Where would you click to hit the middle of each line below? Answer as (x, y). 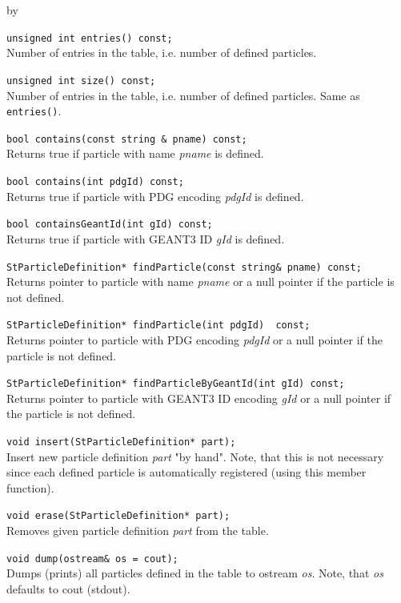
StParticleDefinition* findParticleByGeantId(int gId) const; (176, 384)
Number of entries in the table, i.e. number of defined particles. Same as (183, 95)
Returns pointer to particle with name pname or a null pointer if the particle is (200, 281)
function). (30, 487)
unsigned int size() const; (81, 80)
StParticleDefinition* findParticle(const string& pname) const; (184, 267)
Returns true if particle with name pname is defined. (135, 153)
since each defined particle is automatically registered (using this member (186, 472)
